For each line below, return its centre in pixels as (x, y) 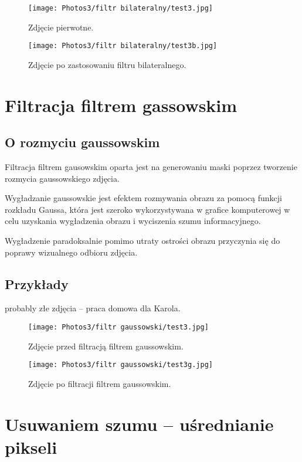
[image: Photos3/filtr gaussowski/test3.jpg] (118, 327)
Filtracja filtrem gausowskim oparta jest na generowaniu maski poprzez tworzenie (151, 167)
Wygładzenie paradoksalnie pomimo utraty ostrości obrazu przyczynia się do (142, 241)
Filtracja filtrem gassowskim (121, 105)
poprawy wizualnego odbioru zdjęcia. (71, 252)
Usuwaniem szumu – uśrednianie (139, 424)
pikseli (31, 446)
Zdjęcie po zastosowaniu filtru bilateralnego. (107, 64)
